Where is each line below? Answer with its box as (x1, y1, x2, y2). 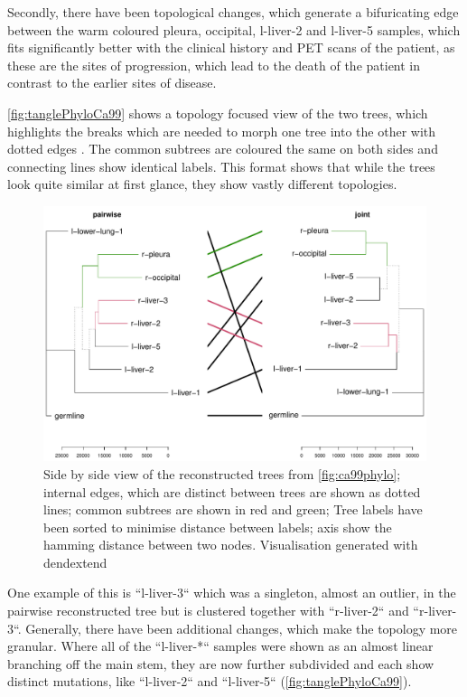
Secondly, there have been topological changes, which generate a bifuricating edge (7, 3, 459, 21)
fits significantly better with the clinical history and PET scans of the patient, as (7, 38, 455, 57)
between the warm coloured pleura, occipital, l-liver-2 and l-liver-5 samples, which (7, 20, 461, 39)
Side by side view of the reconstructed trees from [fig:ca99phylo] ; (43, 464, 401, 483)
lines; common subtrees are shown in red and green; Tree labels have (43, 500, 423, 519)
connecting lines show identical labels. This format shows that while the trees (7, 156, 435, 175)
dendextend (43, 552, 107, 571)
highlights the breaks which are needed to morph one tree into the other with (7, 121, 436, 140)
